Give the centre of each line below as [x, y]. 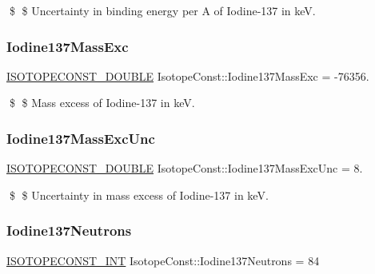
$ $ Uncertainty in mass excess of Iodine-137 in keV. [139, 195]
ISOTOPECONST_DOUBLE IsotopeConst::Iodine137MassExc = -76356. [188, 75]
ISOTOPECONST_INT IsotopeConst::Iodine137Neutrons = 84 [163, 260]
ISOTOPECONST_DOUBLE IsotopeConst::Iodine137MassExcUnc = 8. [185, 168]
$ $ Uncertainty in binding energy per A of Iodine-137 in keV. [162, 10]
